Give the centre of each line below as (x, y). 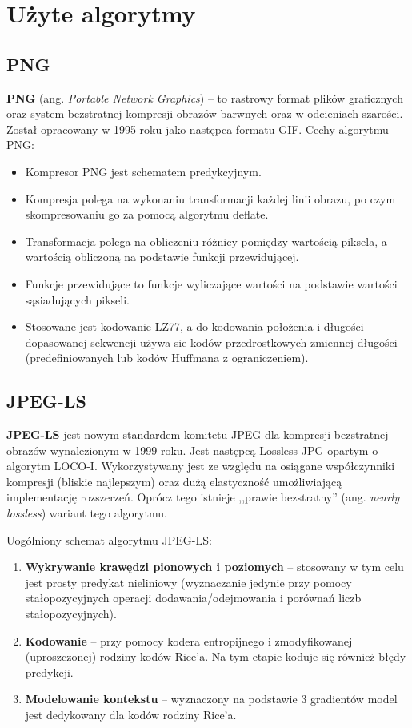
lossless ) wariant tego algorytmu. (87, 513)
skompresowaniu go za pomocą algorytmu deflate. (147, 214)
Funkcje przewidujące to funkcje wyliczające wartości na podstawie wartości (211, 283)
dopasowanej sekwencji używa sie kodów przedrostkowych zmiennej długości (211, 342)
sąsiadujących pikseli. (77, 299)
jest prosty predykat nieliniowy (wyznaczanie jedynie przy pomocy (188, 582)
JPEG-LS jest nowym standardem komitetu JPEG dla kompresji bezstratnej (198, 434)
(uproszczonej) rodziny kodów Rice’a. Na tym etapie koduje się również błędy (216, 656)
